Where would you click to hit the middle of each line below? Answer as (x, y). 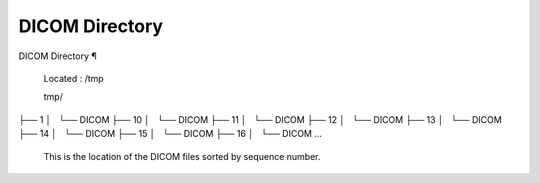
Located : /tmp (73, 78)
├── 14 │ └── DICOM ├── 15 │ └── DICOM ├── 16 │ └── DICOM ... (170, 134)
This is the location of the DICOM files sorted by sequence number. (182, 156)
